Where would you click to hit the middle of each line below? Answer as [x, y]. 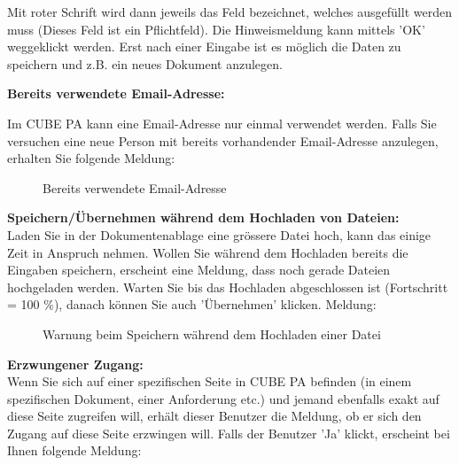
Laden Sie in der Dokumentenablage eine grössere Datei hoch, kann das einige [219, 234]
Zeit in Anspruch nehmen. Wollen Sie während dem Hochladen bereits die [208, 252]
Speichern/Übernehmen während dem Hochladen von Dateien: [203, 217]
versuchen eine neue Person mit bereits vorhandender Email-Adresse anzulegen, [223, 140]
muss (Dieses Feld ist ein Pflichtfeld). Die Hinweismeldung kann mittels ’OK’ [216, 29]
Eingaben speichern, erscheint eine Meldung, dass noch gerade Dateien [199, 270]
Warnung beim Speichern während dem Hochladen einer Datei [212, 333]
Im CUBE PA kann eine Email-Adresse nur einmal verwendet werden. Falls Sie [222, 123]
